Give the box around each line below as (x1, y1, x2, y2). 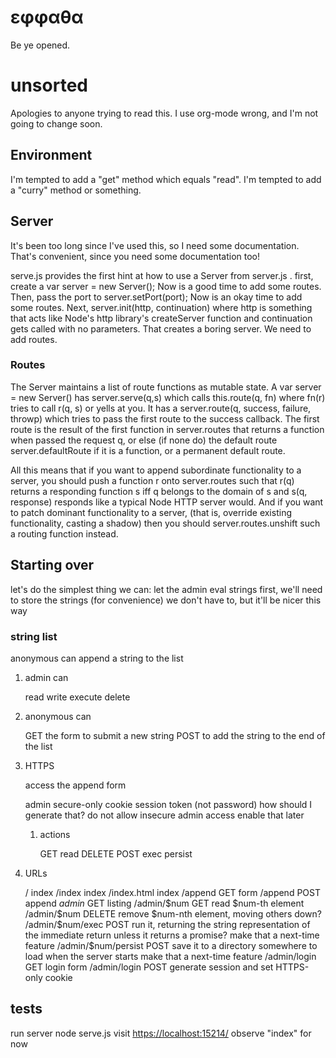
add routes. (10, 333, 58, 345)
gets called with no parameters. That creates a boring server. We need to (10, 322, 312, 335)
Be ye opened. (10, 39, 71, 51)
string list (10, 629, 58, 643)
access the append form (24, 779, 127, 791)
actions (39, 828, 71, 840)
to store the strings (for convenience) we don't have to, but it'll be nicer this (10, 594, 322, 606)
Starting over (10, 557, 95, 574)
